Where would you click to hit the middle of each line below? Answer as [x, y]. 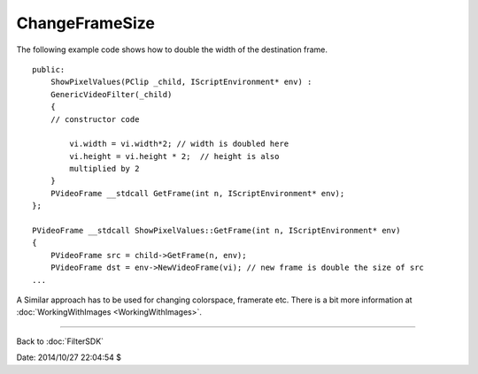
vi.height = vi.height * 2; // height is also [174, 156]
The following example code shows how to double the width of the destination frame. [172, 50]
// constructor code [95, 119]
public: [49, 69]
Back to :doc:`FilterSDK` [60, 341]
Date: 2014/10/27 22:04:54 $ [69, 357]
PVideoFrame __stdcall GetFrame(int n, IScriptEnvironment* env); [197, 193]
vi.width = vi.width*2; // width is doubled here [179, 144]
